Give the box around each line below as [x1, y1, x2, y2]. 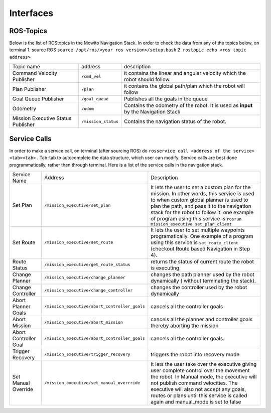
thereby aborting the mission [151, 322, 219, 329]
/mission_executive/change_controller [44, 288, 133, 293]
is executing [151, 264, 180, 271]
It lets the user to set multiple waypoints [151, 226, 245, 233]
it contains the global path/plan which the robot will [123, 83, 245, 90]
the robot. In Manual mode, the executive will [151, 373, 257, 380]
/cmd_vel [81, 73, 101, 79]
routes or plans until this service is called [151, 392, 247, 399]
